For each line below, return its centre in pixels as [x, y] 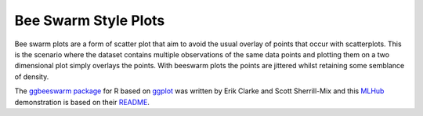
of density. [32, 76]
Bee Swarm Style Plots [90, 20]
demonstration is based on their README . [82, 102]
